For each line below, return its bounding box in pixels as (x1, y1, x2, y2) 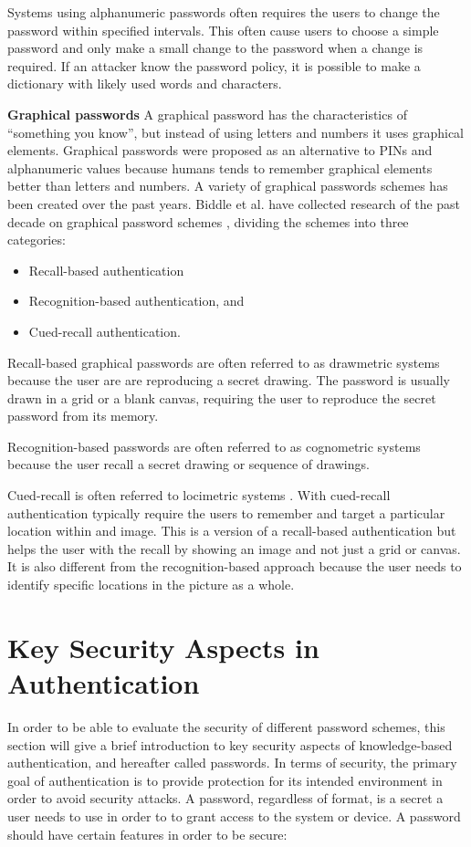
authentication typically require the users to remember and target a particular (7, 503, 445, 522)
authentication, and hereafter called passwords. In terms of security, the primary (7, 753, 457, 772)
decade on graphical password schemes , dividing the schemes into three (7, 212, 409, 231)
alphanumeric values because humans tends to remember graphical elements (7, 158, 433, 177)
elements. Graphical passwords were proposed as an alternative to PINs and (7, 141, 433, 160)
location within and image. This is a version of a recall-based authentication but (7, 521, 456, 540)
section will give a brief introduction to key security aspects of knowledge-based (7, 735, 453, 754)
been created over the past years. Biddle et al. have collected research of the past (7, 193, 461, 213)
